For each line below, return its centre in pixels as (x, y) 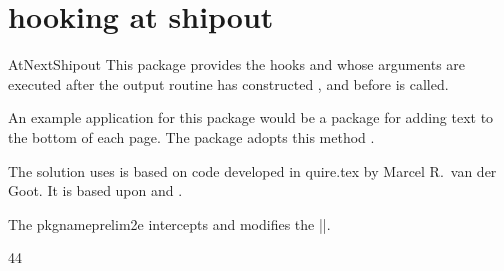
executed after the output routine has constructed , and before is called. (228, 83)
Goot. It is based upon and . (95, 190)
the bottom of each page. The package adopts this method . (191, 136)
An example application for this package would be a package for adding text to (251, 117)
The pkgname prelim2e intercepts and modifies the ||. (169, 223)
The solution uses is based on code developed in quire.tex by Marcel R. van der (252, 170)
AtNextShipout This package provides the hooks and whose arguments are (237, 64)
